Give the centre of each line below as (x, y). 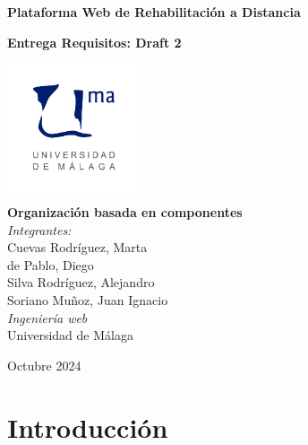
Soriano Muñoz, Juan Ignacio (88, 299)
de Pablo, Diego (51, 264)
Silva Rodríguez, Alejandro (81, 282)
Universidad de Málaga (70, 335)
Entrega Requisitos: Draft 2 (94, 42)
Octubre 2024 (44, 365)
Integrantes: (39, 229)
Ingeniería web (47, 317)
